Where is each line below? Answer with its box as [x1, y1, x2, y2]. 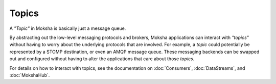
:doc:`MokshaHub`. [9, 72, 50, 78]
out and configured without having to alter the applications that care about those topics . [9, 56, 195, 62]
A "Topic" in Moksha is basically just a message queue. [9, 25, 126, 31]
